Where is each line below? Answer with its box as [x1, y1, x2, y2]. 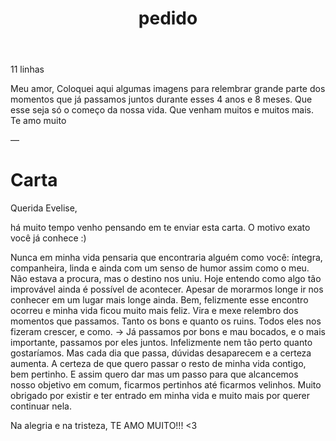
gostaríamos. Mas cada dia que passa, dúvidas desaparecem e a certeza [10, 347, 312, 359]
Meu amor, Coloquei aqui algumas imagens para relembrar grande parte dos [10, 83, 326, 95]
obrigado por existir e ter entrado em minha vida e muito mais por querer [10, 390, 311, 402]
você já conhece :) [10, 232, 87, 244]
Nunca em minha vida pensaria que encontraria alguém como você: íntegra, [10, 252, 323, 264]
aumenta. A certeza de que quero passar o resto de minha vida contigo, [10, 358, 307, 370]
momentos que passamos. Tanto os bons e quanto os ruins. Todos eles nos [10, 315, 322, 327]
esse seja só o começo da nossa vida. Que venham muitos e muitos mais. [10, 104, 314, 116]
